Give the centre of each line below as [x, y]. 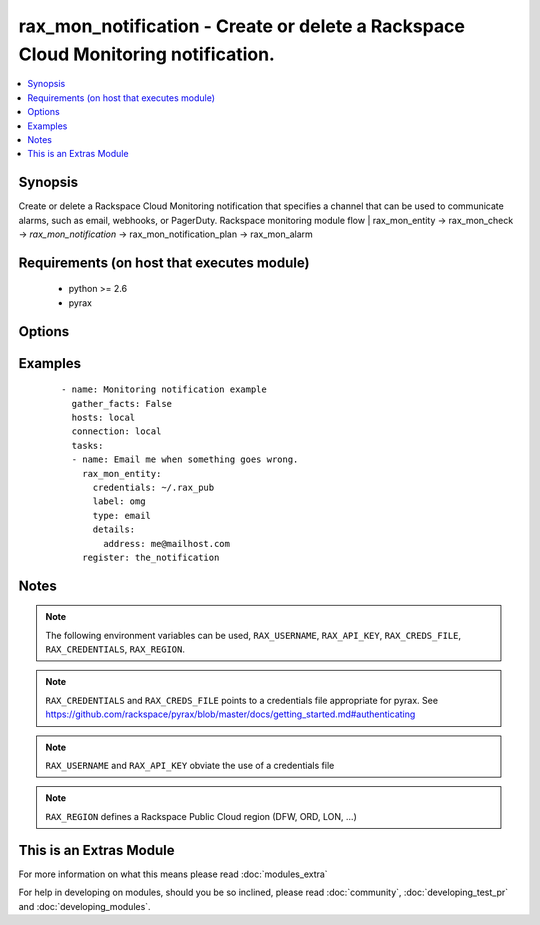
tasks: [87, 445]
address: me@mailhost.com [166, 543]
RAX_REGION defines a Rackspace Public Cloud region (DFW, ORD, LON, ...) [201, 816]
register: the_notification [150, 557]
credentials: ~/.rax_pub [153, 487]
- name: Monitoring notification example [164, 389]
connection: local [116, 431]
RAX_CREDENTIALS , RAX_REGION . [115, 649]
